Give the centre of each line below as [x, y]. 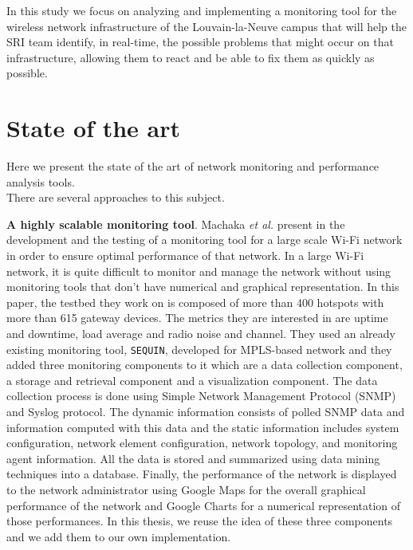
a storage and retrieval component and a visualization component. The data [192, 380]
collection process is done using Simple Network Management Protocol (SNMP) [201, 396]
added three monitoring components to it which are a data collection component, [205, 365]
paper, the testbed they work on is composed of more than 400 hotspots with [195, 302]
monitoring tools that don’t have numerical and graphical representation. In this [203, 287]
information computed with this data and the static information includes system [203, 427]
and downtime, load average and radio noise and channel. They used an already [201, 334]
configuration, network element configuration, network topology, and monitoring [202, 443]
